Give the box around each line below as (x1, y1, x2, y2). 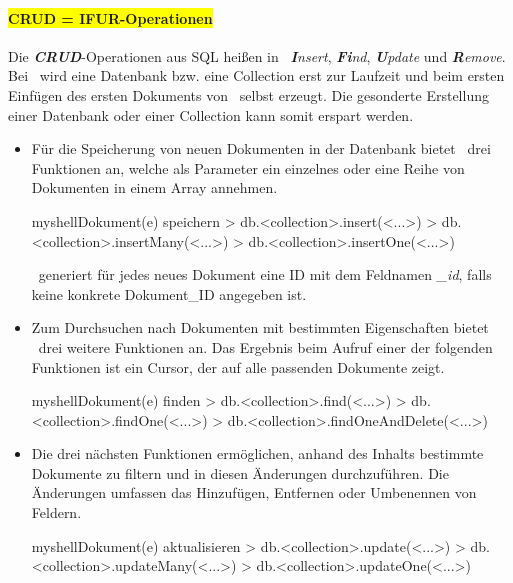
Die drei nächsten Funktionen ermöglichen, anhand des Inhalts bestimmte (31, 443, 484, 464)
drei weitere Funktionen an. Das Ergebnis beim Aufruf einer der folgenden (38, 336, 493, 357)
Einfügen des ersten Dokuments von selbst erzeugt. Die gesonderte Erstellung (8, 84, 489, 105)
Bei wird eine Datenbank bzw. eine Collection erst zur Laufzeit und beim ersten (8, 65, 505, 86)
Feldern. (31, 502, 82, 523)
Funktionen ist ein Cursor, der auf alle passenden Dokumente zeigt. (31, 356, 445, 377)
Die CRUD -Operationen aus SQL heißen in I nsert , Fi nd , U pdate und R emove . (8, 45, 506, 66)
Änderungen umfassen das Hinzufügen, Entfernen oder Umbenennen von (31, 482, 477, 503)
